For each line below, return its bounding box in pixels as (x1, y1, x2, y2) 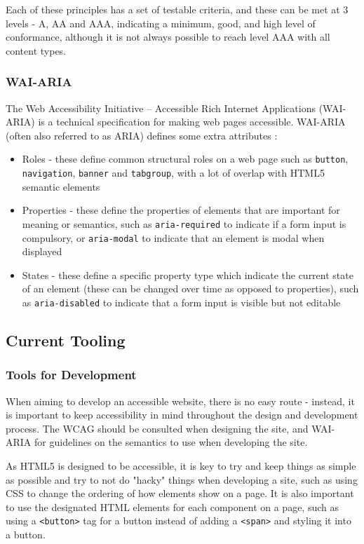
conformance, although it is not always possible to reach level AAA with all (6, 29, 330, 44)
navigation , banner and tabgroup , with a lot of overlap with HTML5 (22, 165, 325, 180)
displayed (22, 244, 62, 259)
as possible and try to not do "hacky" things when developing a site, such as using (6, 472, 358, 487)
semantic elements (22, 179, 100, 193)
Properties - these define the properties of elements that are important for (22, 203, 340, 217)
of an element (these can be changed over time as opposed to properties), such (22, 281, 359, 296)
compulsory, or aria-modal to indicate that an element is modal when (22, 230, 325, 245)
